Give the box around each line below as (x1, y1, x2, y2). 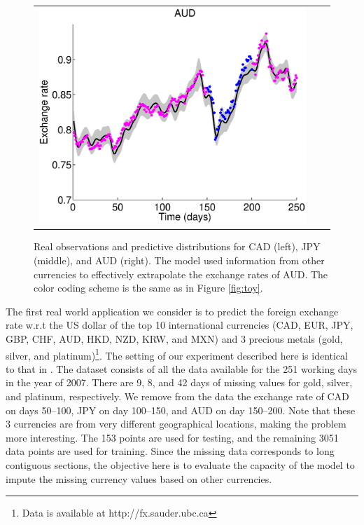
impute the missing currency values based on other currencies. (6, 471, 272, 486)
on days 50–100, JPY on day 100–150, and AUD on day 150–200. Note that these (6, 402, 356, 417)
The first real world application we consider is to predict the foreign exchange (6, 304, 339, 318)
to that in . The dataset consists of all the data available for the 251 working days (6, 361, 358, 376)
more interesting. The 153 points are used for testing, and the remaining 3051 (6, 430, 339, 444)
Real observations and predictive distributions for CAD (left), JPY (34, 239, 321, 254)
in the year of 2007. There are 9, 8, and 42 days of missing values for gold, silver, (6, 375, 353, 390)
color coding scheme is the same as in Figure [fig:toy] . (34, 280, 263, 295)
